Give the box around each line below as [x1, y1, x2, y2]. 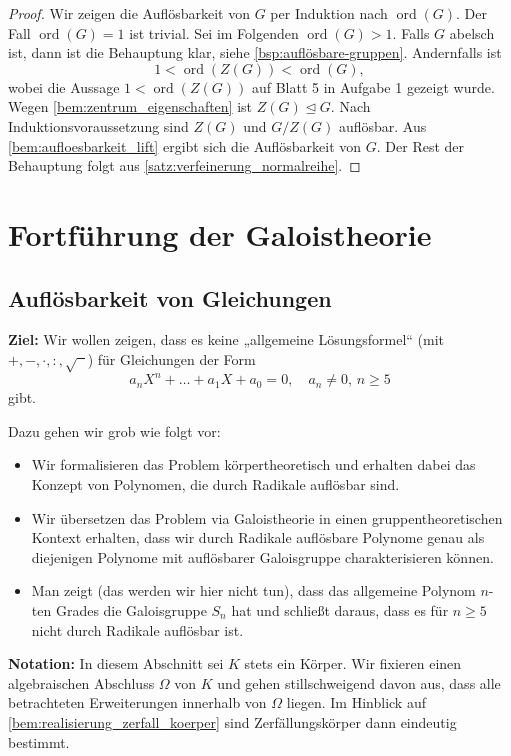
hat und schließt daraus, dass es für [231, 599, 449, 620]
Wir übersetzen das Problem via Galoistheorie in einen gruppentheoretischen [31, 507, 503, 528]
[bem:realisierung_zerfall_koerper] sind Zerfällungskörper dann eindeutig [8, 711, 457, 732]
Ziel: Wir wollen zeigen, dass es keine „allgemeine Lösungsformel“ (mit [8, 329, 445, 350]
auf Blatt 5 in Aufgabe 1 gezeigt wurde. [251, 76, 495, 97]
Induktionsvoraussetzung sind [8, 115, 189, 136]
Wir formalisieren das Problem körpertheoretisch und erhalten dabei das [31, 454, 476, 475]
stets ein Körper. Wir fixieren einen [244, 653, 462, 674]
